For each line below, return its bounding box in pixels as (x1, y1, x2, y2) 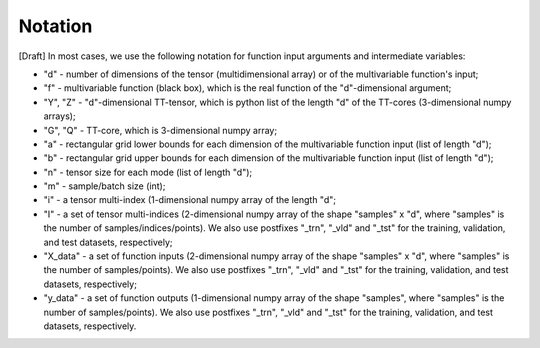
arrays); (43, 110, 76, 122)
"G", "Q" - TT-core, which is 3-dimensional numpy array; (43, 124, 278, 136)
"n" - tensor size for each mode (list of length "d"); (43, 166, 253, 178)
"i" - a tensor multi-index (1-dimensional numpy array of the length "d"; (43, 194, 337, 206)
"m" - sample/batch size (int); (43, 180, 166, 192)
